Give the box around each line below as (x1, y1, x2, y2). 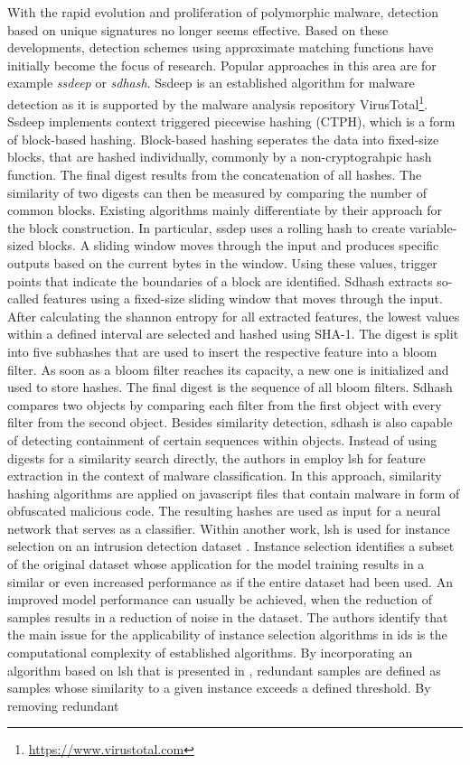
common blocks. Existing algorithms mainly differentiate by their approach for (7, 201, 442, 219)
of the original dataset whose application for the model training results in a (7, 555, 425, 574)
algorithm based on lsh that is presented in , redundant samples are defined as (7, 660, 441, 679)
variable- (409, 218, 457, 237)
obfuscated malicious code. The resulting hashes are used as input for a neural (7, 501, 441, 520)
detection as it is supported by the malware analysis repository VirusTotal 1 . (7, 91, 428, 113)
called (7, 289, 39, 308)
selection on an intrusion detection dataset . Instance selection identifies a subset (7, 536, 455, 555)
